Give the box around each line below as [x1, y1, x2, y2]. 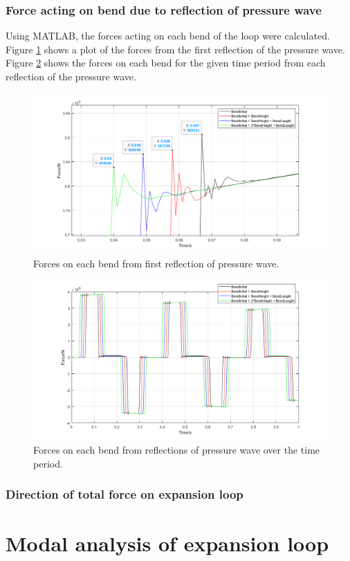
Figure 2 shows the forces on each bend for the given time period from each [6, 55, 326, 70]
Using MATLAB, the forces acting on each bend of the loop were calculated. [6, 28, 330, 43]
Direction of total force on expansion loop [6, 486, 243, 503]
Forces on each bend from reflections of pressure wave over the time [33, 443, 320, 457]
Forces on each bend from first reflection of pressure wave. [33, 256, 279, 270]
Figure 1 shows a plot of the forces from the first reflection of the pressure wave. [6, 42, 345, 56]
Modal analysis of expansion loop [6, 528, 329, 557]
